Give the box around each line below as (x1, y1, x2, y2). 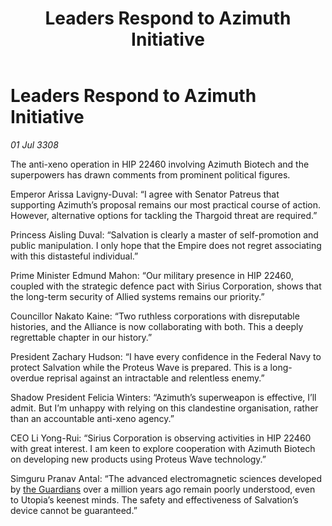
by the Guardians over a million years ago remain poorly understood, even (10, 483, 316, 495)
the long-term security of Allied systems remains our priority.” (10, 290, 265, 302)
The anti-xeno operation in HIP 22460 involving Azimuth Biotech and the (10, 158, 310, 170)
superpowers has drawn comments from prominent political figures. (10, 168, 291, 181)
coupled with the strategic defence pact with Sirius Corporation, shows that (10, 280, 322, 292)
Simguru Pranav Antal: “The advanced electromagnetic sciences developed (10, 472, 323, 484)
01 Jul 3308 (10, 138, 59, 151)
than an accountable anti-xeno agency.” (10, 412, 175, 424)
